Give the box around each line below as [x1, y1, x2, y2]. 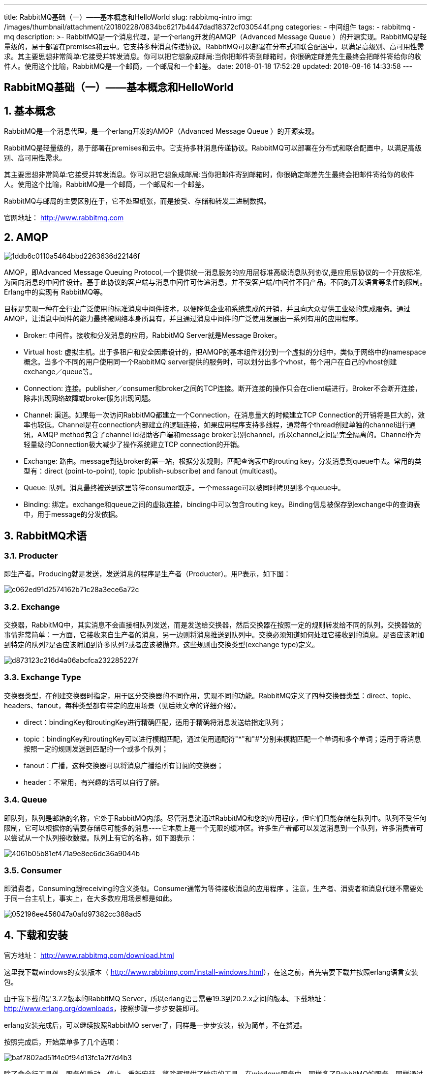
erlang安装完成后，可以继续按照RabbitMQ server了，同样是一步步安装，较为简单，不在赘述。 [4, 1021, 307, 1030]
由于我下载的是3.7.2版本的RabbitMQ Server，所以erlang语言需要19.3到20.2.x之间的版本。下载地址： [4, 994, 329, 1003]
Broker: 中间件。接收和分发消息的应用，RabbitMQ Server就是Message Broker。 [24, 331, 281, 340]
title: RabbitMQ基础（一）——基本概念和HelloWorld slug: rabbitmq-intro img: [4, 13, 252, 21]
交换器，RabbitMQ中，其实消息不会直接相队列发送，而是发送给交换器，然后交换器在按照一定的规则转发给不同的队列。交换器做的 [4, 621, 422, 629]
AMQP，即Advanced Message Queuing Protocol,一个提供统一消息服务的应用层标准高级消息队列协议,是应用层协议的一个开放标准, [4, 268, 422, 277]
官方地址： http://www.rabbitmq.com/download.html [4, 951, 174, 960]
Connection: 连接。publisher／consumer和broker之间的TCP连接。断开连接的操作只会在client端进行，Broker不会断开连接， [24, 384, 422, 393]
